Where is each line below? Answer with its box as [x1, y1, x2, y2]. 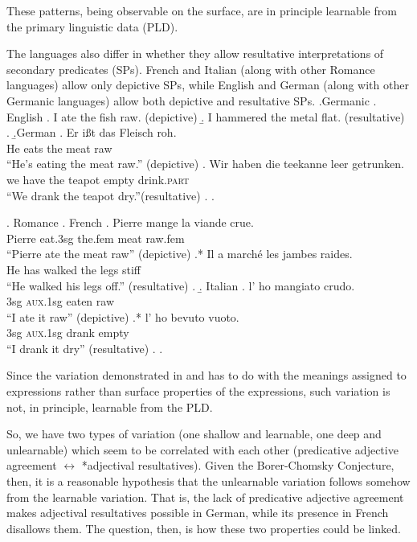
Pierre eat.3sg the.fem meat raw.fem [6, 229, 185, 246]
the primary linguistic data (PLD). [6, 18, 178, 35]
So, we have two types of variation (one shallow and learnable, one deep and [6, 425, 382, 442]
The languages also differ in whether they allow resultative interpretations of [6, 45, 384, 62]
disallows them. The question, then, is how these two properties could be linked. [6, 519, 401, 536]
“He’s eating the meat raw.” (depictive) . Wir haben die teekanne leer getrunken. [6, 155, 404, 172]
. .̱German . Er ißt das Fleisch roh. [6, 124, 177, 141]
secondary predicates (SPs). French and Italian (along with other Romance [6, 60, 375, 77]
